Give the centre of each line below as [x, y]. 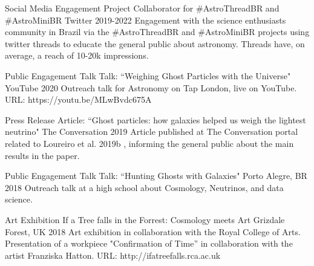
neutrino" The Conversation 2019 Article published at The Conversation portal [152, 131]
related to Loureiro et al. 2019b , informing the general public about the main [149, 143]
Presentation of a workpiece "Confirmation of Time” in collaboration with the [149, 243]
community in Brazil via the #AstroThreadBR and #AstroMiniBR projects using [157, 32]
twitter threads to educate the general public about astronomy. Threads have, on [155, 43]
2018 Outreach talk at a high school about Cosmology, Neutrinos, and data [144, 187]
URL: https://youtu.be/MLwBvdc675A [78, 99]
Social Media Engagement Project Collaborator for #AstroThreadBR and [142, 8]
